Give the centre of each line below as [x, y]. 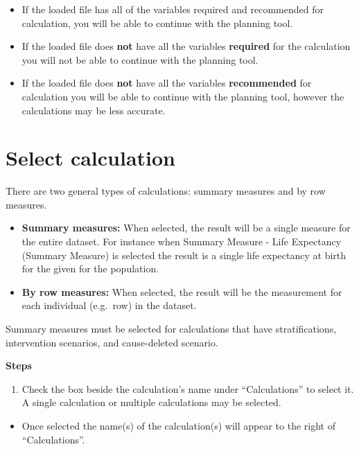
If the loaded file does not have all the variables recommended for [167, 83]
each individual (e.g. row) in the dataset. [109, 305]
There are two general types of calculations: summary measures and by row [166, 191]
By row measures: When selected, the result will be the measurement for [182, 291]
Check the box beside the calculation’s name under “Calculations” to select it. [188, 388]
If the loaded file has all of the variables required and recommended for [173, 9]
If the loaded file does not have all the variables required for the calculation [186, 46]
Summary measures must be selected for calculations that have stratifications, [171, 329]
